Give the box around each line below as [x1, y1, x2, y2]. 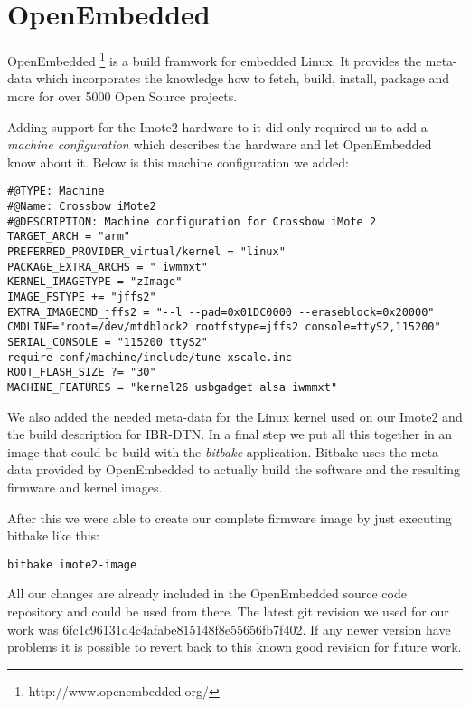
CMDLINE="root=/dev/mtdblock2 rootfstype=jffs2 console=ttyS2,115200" [7, 320, 441, 334]
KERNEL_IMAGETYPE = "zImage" [7, 275, 183, 289]
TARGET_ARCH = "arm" [7, 230, 131, 244]
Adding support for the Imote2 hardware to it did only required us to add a [7, 117, 428, 136]
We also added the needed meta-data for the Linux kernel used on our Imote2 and [7, 406, 463, 425]
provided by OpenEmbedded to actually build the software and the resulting [35, 460, 461, 479]
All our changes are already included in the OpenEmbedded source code [7, 584, 407, 603]
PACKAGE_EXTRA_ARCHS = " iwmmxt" [7, 260, 208, 273]
